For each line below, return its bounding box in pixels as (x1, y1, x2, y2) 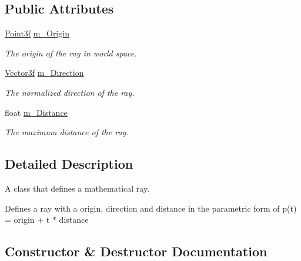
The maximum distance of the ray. (5, 126, 129, 138)
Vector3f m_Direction (5, 66, 84, 79)
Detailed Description (5, 155, 133, 173)
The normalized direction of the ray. (5, 86, 135, 98)
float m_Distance (5, 106, 68, 118)
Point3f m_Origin (5, 27, 69, 39)
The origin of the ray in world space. (5, 46, 137, 59)
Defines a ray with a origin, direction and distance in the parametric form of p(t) (5, 202, 297, 214)
